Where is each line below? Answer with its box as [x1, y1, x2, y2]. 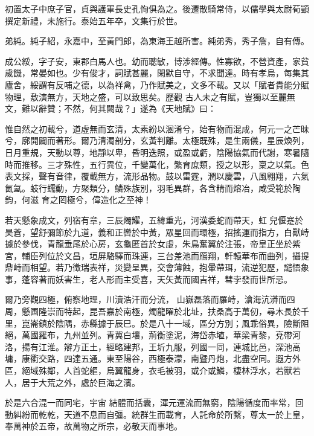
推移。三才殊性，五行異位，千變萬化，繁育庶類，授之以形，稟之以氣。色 [21, 158, 309, 170]
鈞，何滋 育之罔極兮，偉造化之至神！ [5, 193, 152, 206]
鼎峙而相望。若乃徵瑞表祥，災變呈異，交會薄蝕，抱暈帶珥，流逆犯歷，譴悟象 [5, 261, 309, 274]
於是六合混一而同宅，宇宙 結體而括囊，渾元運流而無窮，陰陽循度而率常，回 [5, 396, 304, 409]
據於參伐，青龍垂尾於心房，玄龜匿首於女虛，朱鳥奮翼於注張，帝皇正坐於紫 [5, 237, 301, 250]
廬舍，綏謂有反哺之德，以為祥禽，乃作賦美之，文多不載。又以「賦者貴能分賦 [5, 78, 309, 91]
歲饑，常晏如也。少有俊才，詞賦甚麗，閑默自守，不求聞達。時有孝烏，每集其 [5, 66, 309, 79]
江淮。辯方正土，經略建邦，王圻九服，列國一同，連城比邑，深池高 [38, 340, 301, 353]
